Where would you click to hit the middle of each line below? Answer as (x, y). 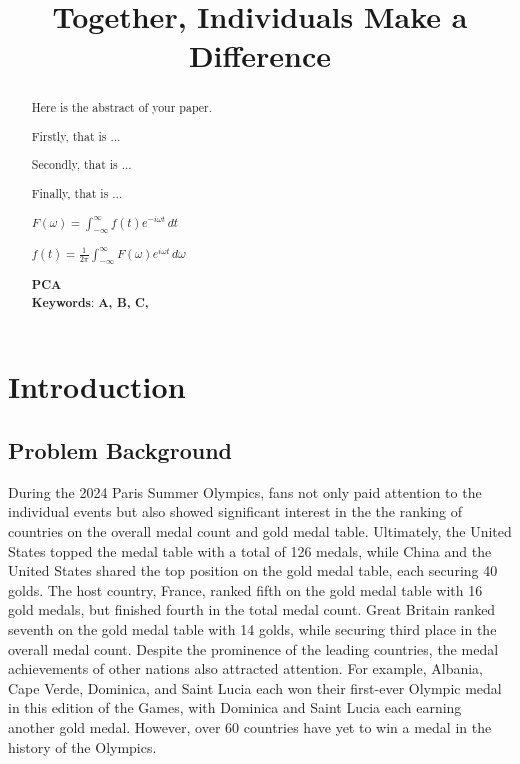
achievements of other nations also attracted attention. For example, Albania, (245, 668)
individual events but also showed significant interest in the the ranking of (235, 511)
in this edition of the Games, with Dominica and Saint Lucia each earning (235, 707)
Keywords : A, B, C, (90, 302)
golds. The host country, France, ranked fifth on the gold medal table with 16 (245, 589)
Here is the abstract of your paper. (122, 107)
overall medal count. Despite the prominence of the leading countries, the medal (253, 648)
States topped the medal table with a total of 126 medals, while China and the (250, 550)
